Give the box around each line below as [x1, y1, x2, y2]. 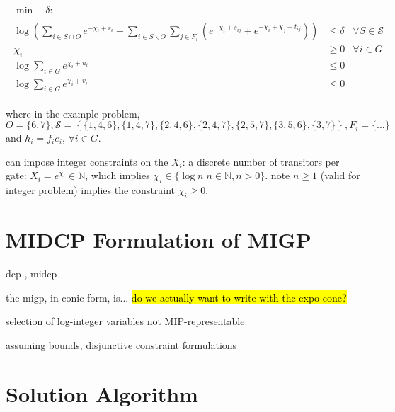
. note [265, 168, 290, 183]
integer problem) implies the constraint [6, 183, 176, 198]
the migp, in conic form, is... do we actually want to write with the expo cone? [6, 290, 347, 304]
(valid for [320, 168, 360, 183]
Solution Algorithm [6, 379, 198, 408]
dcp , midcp [6, 266, 57, 281]
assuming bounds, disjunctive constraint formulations [6, 337, 237, 352]
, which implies [85, 168, 150, 183]
